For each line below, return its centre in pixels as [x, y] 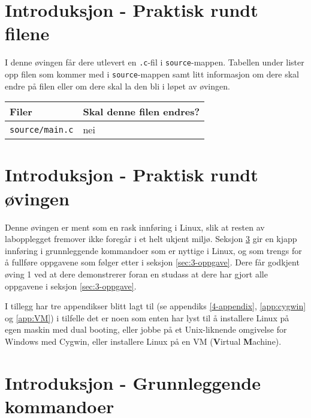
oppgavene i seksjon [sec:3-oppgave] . [71, 286]
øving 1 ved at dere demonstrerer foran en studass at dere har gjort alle [136, 274]
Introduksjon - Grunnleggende [133, 382]
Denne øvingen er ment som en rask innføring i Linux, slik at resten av [135, 227]
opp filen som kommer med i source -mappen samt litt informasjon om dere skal [152, 74]
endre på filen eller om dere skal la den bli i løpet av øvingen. [117, 86]
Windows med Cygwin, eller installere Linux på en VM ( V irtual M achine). [143, 341]
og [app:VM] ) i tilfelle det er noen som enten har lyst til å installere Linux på [147, 317]
